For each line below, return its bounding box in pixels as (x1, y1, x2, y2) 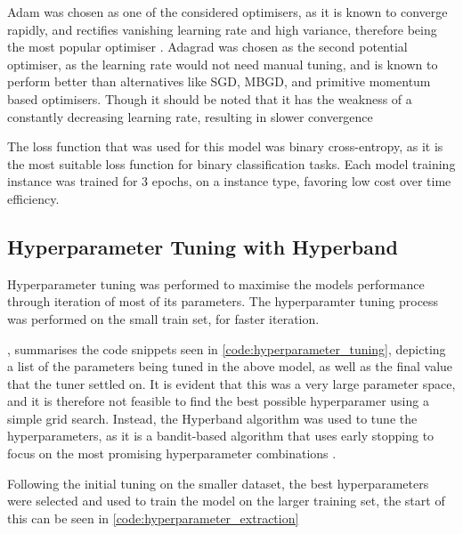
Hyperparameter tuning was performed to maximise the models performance (7, 274, 425, 293)
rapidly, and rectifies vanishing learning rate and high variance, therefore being (7, 20, 437, 38)
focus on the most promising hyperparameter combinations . (7, 444, 337, 463)
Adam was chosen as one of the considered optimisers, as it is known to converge (7, 3, 448, 20)
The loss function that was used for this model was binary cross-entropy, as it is (7, 137, 443, 156)
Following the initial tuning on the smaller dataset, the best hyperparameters (7, 473, 429, 492)
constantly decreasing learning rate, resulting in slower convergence (7, 107, 373, 125)
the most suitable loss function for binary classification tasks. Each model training (7, 154, 456, 173)
